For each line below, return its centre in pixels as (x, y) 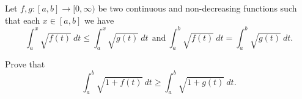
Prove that (25, 64)
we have (99, 20)
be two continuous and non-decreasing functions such (197, 8)
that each (23, 20)
